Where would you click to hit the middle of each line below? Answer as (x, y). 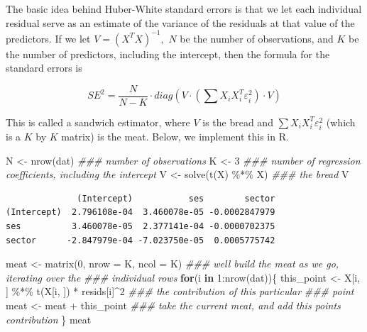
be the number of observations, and (257, 38)
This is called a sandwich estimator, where (98, 122)
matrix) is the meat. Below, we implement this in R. (175, 137)
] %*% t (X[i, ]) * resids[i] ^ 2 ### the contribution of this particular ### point (180, 291)
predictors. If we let (48, 38)
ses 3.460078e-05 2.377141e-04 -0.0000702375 (141, 227)
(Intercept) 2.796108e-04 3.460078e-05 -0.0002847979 (141, 212)
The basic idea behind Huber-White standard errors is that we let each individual (184, 9)
